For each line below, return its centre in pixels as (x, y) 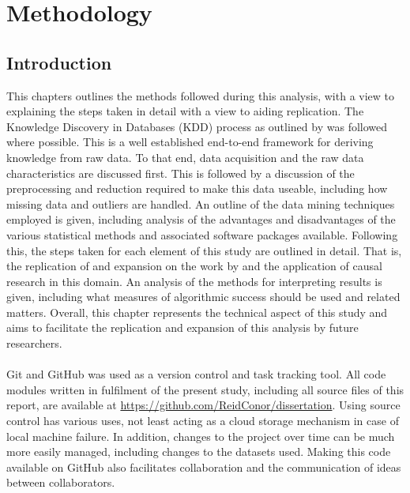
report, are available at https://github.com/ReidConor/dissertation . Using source (203, 405)
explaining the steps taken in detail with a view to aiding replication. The (185, 111)
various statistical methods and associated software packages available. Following (202, 234)
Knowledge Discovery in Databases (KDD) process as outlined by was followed (197, 126)
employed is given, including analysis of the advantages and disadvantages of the (201, 219)
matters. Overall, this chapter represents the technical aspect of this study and (197, 312)
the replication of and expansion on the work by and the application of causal (194, 266)
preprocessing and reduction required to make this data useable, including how (197, 188)
